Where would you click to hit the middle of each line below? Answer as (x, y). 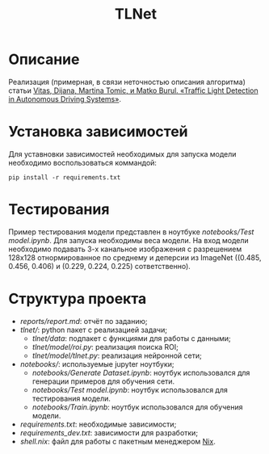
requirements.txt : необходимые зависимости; (98, 424)
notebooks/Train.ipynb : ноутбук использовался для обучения (137, 407)
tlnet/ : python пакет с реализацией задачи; (94, 330)
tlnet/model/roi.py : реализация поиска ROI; (105, 347)
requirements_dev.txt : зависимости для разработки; (109, 432)
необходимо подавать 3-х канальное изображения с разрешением (125, 249)
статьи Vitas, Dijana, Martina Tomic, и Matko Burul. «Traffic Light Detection (133, 90)
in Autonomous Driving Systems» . (65, 99)
